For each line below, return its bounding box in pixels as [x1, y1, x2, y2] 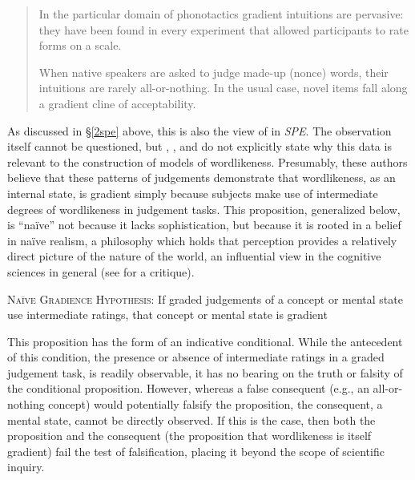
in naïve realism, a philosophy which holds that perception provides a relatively [7, 232, 397, 248]
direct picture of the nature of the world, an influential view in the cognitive [7, 248, 381, 264]
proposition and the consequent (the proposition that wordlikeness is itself [7, 427, 372, 444]
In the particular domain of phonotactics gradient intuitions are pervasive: [38, 6, 404, 22]
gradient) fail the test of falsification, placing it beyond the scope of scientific [7, 442, 385, 459]
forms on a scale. [38, 37, 122, 54]
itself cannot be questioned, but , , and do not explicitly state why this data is [7, 138, 392, 155]
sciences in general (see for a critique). [7, 263, 195, 280]
